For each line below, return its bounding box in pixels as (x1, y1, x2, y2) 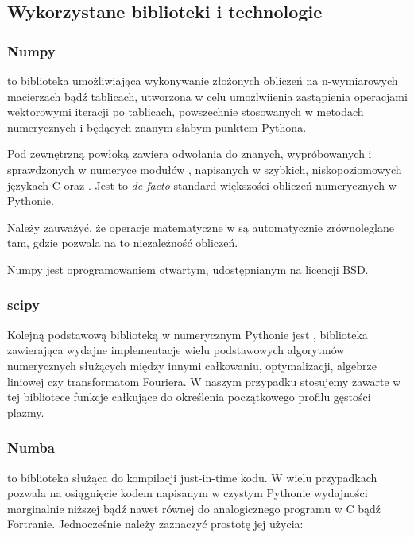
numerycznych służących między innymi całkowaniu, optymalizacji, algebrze (7, 357, 377, 373)
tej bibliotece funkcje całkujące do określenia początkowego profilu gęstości (7, 388, 371, 405)
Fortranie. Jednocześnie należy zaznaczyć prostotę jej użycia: (7, 516, 304, 532)
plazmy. (7, 404, 44, 420)
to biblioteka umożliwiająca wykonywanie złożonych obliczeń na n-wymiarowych (7, 72, 398, 88)
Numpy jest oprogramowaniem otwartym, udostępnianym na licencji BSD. (7, 261, 369, 277)
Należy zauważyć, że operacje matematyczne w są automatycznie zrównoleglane (7, 218, 394, 235)
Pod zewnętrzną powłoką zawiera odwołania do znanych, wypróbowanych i (7, 145, 372, 162)
